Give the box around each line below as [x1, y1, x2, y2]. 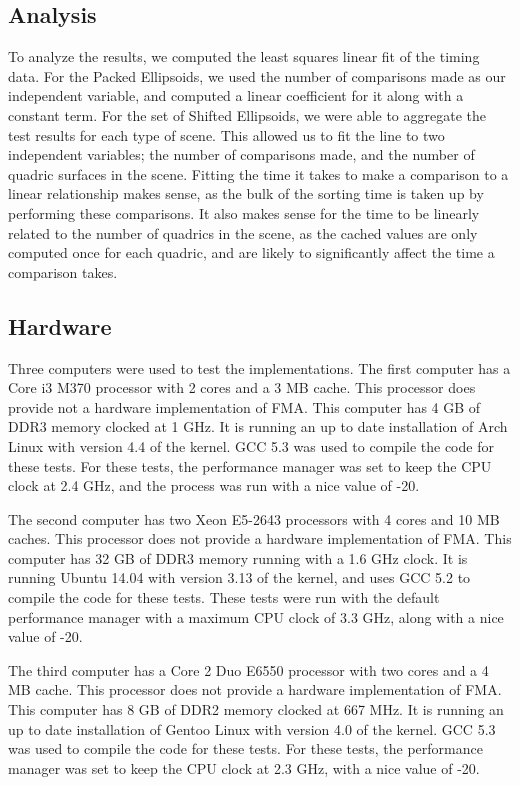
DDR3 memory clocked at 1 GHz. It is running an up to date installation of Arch [8, 416, 508, 437]
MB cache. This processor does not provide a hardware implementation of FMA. [8, 679, 502, 700]
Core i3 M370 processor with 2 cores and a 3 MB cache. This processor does [8, 377, 476, 398]
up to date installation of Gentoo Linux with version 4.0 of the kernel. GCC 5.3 [8, 718, 496, 739]
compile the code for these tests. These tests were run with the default [8, 587, 440, 608]
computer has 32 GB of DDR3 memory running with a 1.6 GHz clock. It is [8, 547, 468, 568]
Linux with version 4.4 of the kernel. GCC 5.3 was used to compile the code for [8, 435, 494, 456]
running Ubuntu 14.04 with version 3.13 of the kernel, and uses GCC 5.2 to [8, 567, 471, 588]
